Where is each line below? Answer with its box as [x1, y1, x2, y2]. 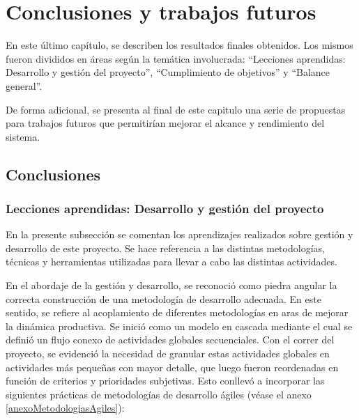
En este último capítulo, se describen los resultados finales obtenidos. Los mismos [6, 38, 353, 52]
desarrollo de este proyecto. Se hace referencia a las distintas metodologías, [6, 240, 325, 255]
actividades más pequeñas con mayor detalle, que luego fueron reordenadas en [6, 359, 339, 374]
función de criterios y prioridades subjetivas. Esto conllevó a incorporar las [6, 373, 325, 388]
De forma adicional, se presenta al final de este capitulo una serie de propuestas [6, 102, 346, 116]
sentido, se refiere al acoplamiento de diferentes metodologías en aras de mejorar [6, 305, 349, 320]
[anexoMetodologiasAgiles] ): [6, 400, 125, 415]
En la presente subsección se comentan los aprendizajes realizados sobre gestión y [6, 227, 353, 242]
